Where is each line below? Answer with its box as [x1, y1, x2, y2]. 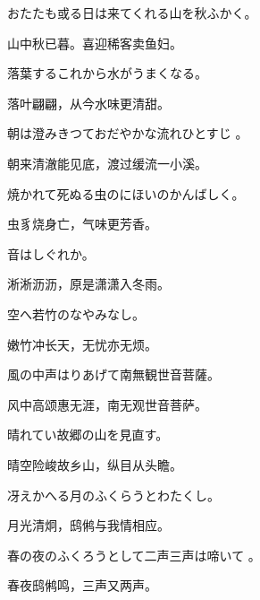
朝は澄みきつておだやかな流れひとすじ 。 [7, 124, 248, 143]
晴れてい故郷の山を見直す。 [7, 425, 169, 444]
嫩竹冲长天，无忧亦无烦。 [7, 335, 157, 353]
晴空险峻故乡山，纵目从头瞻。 [7, 455, 182, 474]
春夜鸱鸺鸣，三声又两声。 [7, 576, 157, 595]
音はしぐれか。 [7, 244, 95, 263]
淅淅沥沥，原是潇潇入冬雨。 [7, 274, 170, 293]
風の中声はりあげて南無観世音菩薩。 [7, 365, 220, 384]
